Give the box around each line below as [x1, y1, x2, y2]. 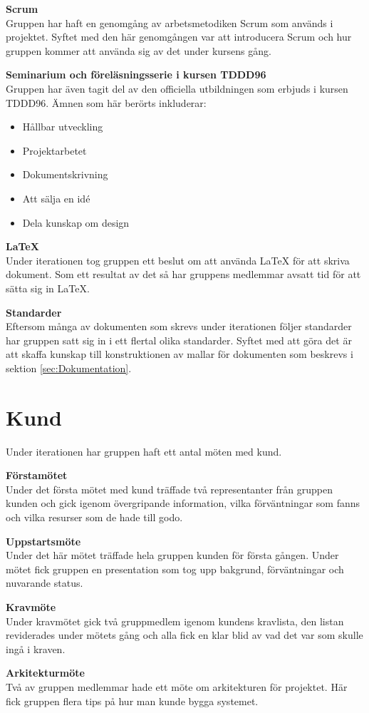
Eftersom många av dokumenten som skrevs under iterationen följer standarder [6, 319, 352, 334]
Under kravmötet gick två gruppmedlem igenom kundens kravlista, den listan [6, 613, 344, 628]
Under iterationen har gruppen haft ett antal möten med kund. [6, 443, 282, 458]
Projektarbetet [22, 143, 87, 158]
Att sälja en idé [22, 190, 90, 205]
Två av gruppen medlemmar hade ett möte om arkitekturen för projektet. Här [6, 679, 348, 694]
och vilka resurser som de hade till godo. [6, 509, 183, 524]
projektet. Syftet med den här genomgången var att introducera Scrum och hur [6, 29, 352, 44]
